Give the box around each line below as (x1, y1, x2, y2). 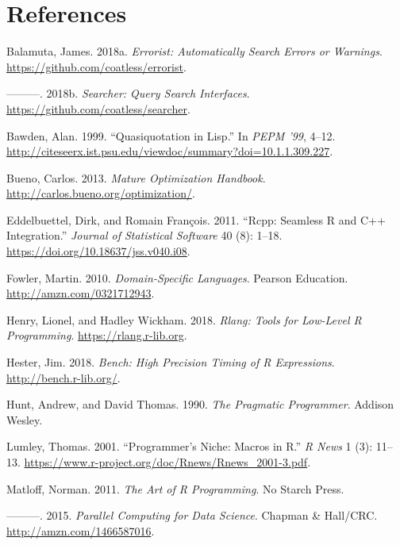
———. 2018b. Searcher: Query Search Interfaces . (6, 85, 250, 102)
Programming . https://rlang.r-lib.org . (6, 327, 187, 344)
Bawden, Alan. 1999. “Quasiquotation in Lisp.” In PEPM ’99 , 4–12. (6, 127, 336, 144)
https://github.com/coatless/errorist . (6, 58, 187, 75)
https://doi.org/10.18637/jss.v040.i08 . (6, 243, 190, 259)
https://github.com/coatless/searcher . (6, 100, 190, 117)
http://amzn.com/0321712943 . (6, 285, 155, 301)
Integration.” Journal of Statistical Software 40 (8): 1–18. (6, 227, 283, 244)
